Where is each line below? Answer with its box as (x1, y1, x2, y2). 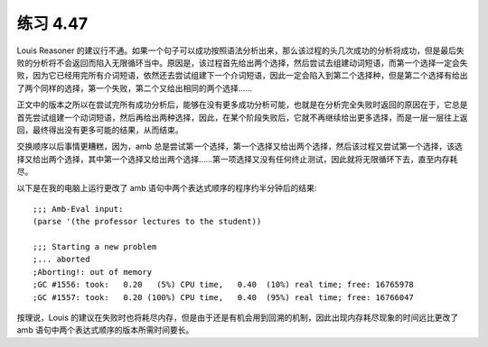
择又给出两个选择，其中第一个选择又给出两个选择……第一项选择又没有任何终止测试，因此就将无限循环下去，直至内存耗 (16, 153, 458, 164)
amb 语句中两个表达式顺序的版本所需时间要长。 (16, 324, 194, 335)
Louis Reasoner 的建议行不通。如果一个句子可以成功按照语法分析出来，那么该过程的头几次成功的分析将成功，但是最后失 (16, 45, 465, 56)
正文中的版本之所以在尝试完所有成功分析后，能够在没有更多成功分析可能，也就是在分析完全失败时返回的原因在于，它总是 (16, 99, 468, 110)
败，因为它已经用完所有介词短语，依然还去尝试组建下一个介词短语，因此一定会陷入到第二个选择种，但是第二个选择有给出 (16, 70, 468, 81)
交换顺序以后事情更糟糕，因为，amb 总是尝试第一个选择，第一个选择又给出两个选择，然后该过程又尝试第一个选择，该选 (16, 141, 463, 152)
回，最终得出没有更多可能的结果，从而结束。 (16, 124, 183, 135)
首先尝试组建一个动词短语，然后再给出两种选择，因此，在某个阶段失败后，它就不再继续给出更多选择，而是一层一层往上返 (16, 112, 468, 123)
